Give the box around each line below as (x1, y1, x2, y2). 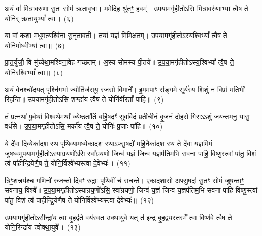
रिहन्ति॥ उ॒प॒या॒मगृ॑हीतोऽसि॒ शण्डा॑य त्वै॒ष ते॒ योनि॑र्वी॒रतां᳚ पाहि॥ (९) (5, 94, 164, 105)
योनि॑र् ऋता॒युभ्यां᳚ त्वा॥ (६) (5, 13, 74, 23)
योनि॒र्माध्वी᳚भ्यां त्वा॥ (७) (5, 40, 65, 50)
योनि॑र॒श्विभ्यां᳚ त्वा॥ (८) (5, 66, 63, 77)
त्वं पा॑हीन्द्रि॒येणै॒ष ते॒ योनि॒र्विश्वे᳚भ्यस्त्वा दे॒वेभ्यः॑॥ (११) (5, 158, 130, 168)
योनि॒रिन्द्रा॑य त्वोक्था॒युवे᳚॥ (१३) (5, 222, 81, 232)
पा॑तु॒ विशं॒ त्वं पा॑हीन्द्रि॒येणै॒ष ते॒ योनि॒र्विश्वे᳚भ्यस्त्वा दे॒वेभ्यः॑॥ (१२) (5, 194, 154, 205)
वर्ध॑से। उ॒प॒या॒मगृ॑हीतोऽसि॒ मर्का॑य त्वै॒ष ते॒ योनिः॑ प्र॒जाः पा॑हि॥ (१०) (5, 121, 163, 131)
